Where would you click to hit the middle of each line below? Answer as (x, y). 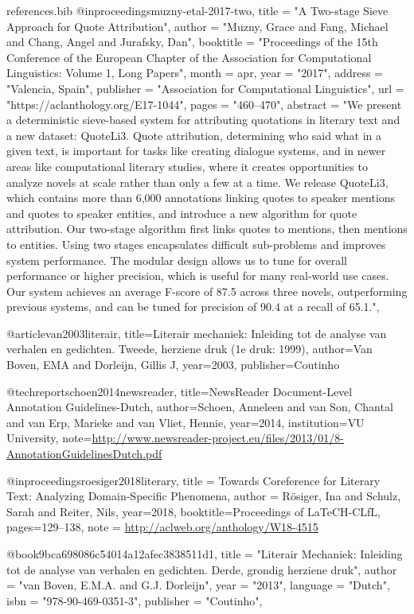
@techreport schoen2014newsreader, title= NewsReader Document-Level (180, 391)
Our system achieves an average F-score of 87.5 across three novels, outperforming (207, 291)
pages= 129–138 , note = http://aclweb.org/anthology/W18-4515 (162, 527)
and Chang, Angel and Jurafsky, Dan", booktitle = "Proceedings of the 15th (192, 42)
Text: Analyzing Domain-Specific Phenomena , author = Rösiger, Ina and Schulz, (204, 496)
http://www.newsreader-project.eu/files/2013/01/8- (218, 438)
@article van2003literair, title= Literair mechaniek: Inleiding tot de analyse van (197, 333)
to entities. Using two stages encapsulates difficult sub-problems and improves (196, 244)
